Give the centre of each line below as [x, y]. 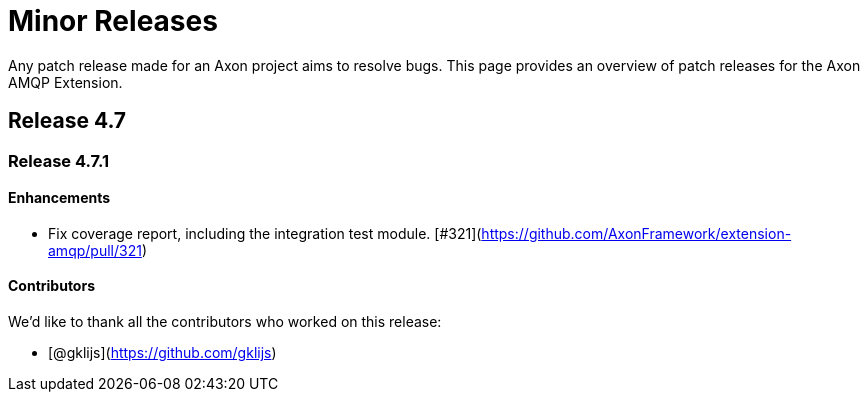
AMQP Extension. [65, 82]
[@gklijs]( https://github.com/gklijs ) [162, 353]
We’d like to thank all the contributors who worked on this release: [225, 322]
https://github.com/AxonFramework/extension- [636, 233]
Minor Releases [113, 21]
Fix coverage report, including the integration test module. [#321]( [265, 233]
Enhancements [59, 198]
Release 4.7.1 [58, 160]
